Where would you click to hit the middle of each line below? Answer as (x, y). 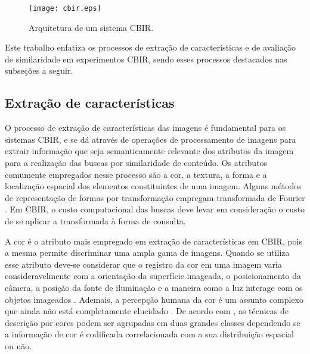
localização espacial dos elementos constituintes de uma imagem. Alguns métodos (153, 186)
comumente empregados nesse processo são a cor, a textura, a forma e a (136, 174)
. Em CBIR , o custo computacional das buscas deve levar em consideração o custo (155, 209)
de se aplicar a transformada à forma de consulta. (95, 220)
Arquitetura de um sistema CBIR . (91, 27)
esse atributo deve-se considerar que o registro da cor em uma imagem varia (143, 264)
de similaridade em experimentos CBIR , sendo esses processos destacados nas (146, 59)
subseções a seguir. (39, 71)
